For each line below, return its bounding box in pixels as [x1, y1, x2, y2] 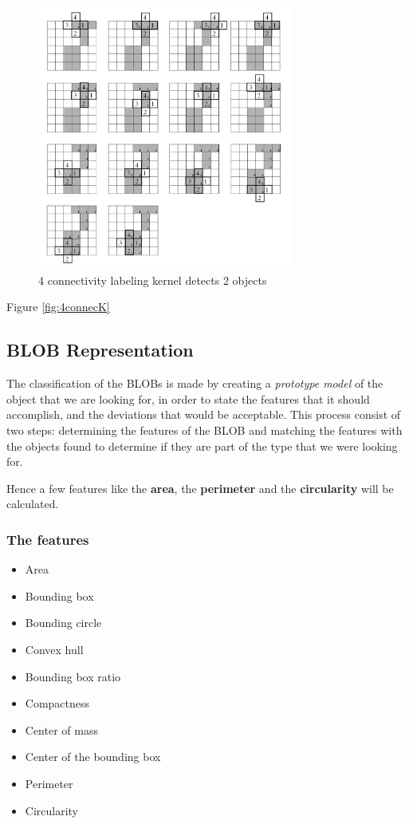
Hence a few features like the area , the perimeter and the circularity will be [6, 479, 394, 496]
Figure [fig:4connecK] [6, 298, 110, 315]
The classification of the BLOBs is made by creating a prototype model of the [6, 375, 383, 392]
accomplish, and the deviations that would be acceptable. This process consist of [6, 406, 401, 423]
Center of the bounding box [25, 748, 161, 765]
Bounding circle [25, 614, 102, 631]
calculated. [6, 495, 59, 512]
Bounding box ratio [25, 668, 121, 684]
